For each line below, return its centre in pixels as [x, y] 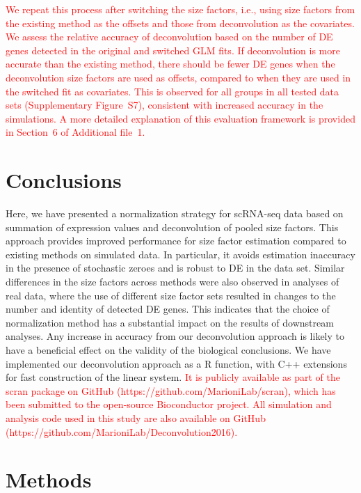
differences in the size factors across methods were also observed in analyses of [173, 282]
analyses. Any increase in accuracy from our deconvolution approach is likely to [175, 336]
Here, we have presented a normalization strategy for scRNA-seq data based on [175, 213]
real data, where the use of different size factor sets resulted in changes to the [171, 295]
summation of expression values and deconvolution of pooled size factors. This [172, 227]
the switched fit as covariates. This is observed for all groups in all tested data [173, 91]
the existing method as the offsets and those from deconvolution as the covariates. [180, 23]
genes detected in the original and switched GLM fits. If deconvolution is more [173, 50]
